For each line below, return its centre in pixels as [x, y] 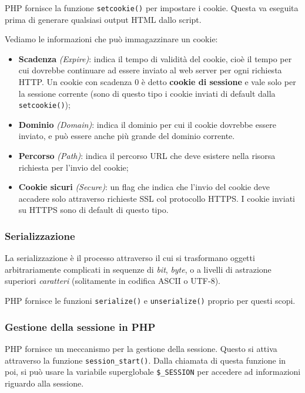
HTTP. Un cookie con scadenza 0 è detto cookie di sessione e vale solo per [157, 82]
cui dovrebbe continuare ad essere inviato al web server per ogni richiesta [150, 70]
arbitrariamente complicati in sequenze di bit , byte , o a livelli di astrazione [138, 269]
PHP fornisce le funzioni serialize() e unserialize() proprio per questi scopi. [150, 301]
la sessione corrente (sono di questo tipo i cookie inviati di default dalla [147, 93]
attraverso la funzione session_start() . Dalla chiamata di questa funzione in [145, 360]
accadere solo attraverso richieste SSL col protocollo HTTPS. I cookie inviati [157, 198]
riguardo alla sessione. [44, 383]
